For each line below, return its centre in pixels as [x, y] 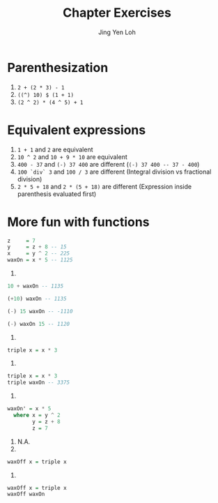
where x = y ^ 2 [37, 415]
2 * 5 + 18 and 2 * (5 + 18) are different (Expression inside [104, 186]
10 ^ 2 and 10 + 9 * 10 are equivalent [72, 157]
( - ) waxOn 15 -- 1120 [39, 324]
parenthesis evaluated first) [57, 194]
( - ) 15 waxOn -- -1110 [40, 311]
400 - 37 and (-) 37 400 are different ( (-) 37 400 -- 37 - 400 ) [108, 164]
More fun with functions [78, 222]
